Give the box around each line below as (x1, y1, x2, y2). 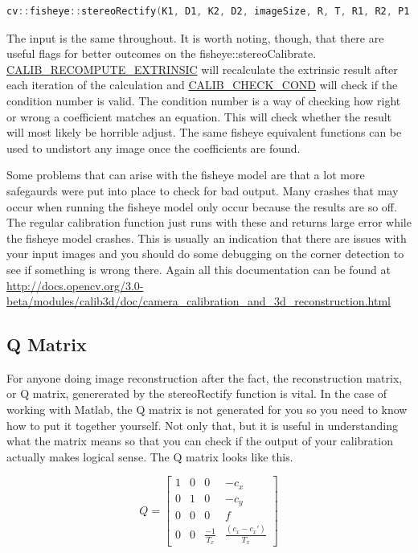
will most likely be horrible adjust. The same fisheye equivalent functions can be (6, 124, 402, 141)
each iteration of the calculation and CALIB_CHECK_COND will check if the (6, 76, 398, 93)
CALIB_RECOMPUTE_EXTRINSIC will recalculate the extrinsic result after (6, 60, 398, 77)
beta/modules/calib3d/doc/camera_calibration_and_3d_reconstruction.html (6, 293, 391, 309)
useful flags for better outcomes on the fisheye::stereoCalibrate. (6, 45, 317, 62)
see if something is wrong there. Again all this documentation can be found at (6, 260, 391, 277)
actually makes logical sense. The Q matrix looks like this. (6, 448, 293, 465)
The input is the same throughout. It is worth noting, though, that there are (6, 29, 384, 46)
